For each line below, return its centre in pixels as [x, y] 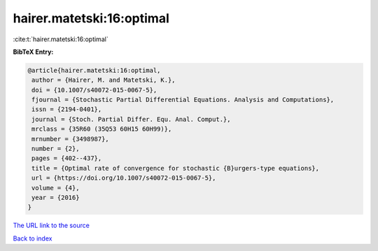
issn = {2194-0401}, [67, 109]
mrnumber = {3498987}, [71, 139]
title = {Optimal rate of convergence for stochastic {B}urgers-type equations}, [176, 168]
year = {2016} [56, 198]
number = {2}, [56, 149]
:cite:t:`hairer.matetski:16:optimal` [61, 39]
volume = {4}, [56, 188]
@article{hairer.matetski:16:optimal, [94, 70]
